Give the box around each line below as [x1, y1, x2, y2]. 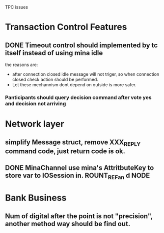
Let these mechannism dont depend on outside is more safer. [12, 82, 137, 88]
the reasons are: [5, 62, 38, 67]
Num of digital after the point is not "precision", [5, 212, 153, 220]
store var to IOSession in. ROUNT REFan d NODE [5, 171, 150, 181]
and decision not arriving [5, 100, 66, 107]
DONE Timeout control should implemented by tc [5, 41, 158, 49]
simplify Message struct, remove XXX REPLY [5, 138, 141, 147]
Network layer [5, 118, 64, 130]
